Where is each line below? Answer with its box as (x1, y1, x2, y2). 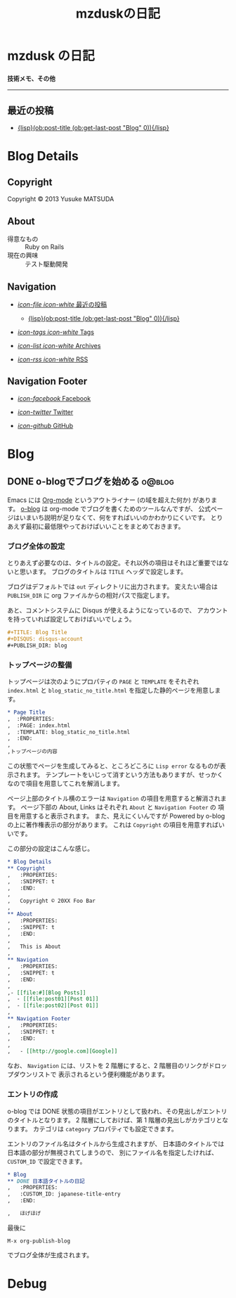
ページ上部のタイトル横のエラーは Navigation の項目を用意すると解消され (7, 795, 221, 803)
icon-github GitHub (17, 421, 74, 430)
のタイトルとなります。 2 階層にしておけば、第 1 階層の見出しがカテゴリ (7, 1115, 216, 1124)
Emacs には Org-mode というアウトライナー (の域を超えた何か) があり (7, 496, 211, 504)
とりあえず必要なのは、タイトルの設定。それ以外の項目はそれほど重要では (7, 559, 223, 567)
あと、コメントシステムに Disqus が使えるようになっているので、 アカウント (7, 606, 228, 615)
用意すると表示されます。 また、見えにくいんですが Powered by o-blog (19, 812, 225, 821)
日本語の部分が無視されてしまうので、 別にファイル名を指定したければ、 (7, 1148, 218, 1157)
